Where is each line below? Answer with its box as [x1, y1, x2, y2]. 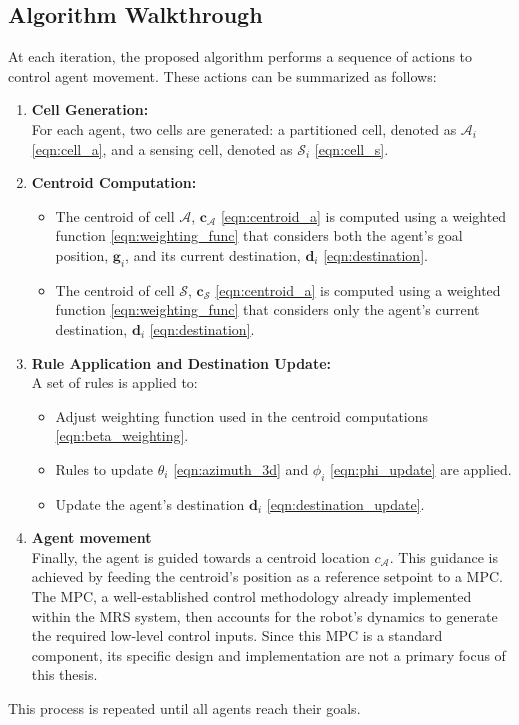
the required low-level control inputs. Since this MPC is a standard [31, 625, 443, 646]
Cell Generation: [31, 99, 149, 120]
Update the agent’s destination [55, 493, 245, 514]
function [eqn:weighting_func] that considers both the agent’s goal [55, 225, 463, 246]
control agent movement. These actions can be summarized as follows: [8, 65, 437, 86]
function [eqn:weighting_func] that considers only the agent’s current [55, 299, 480, 320]
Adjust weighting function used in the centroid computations [55, 405, 429, 426]
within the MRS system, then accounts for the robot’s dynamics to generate [31, 605, 498, 626]
